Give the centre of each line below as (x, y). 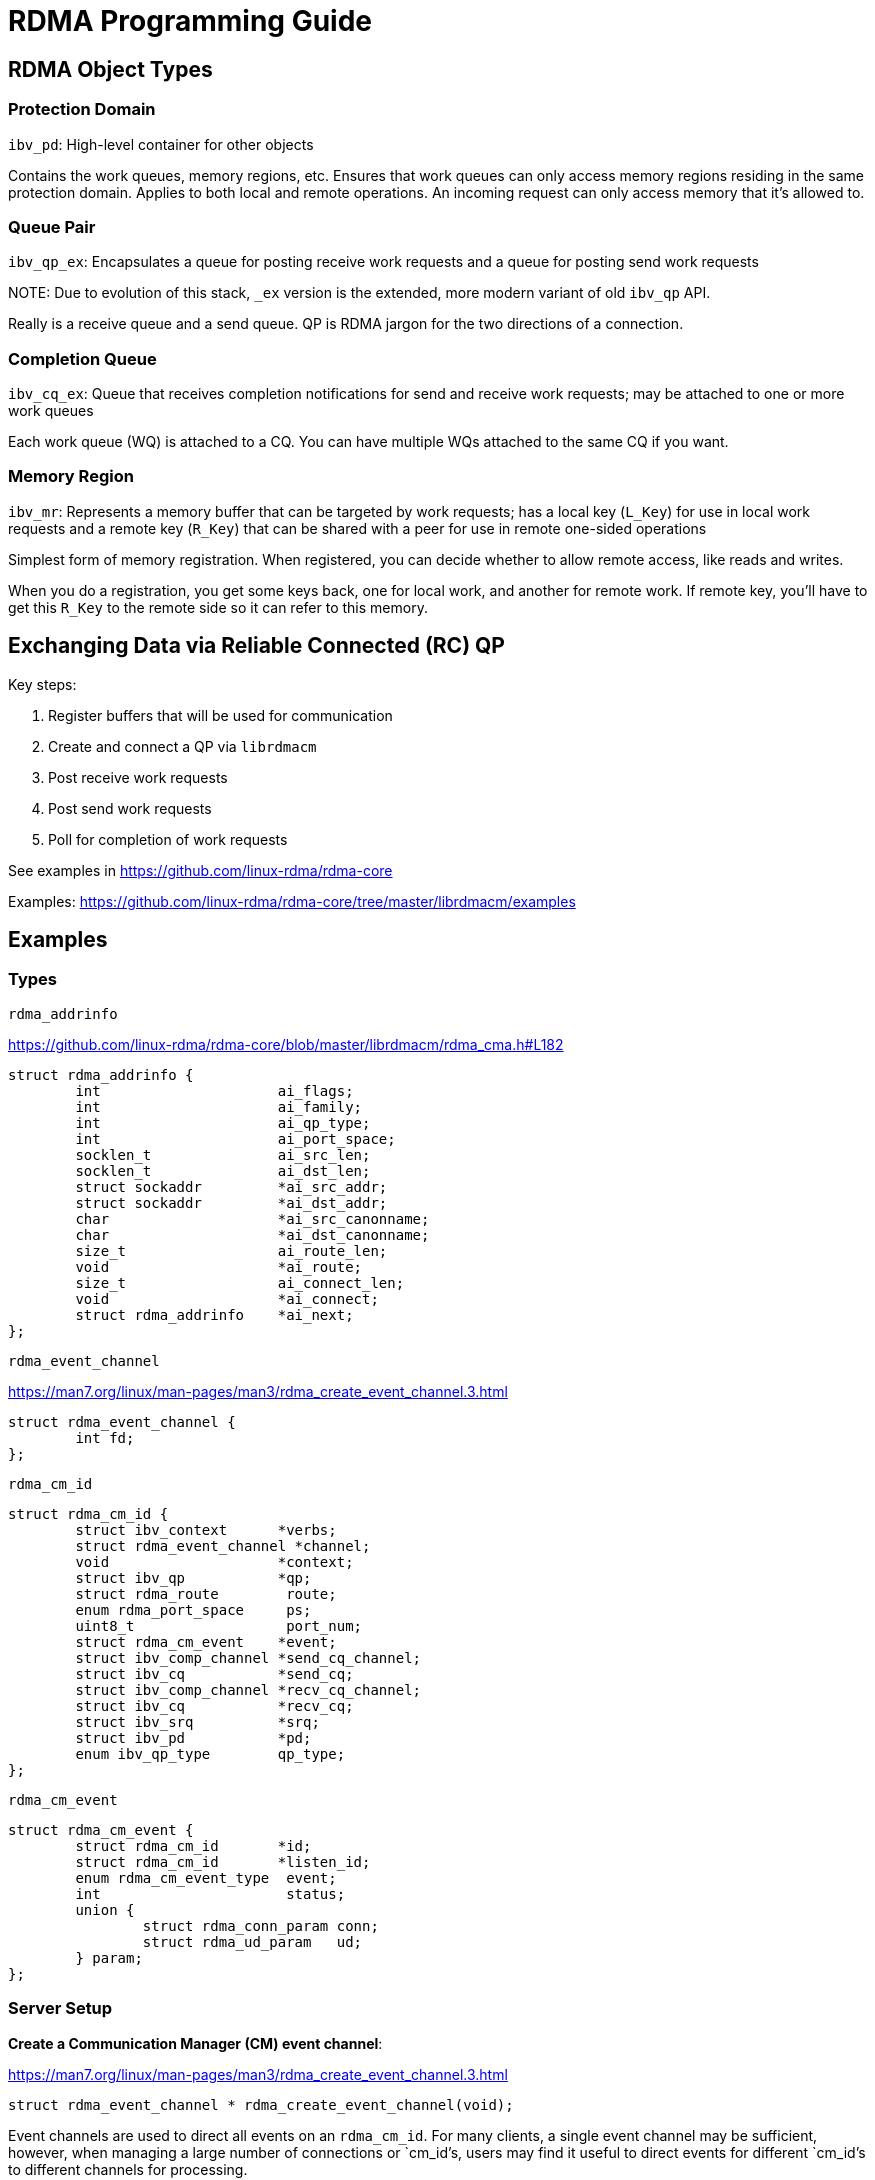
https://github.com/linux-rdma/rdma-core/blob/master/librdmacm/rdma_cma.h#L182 (286, 1044)
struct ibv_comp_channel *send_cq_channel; (248, 1657)
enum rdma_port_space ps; (193, 1609)
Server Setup (60, 2008)
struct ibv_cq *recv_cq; (214, 1705)
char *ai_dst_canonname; (252, 1234)
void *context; (214, 1561)
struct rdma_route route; (206, 1593)
